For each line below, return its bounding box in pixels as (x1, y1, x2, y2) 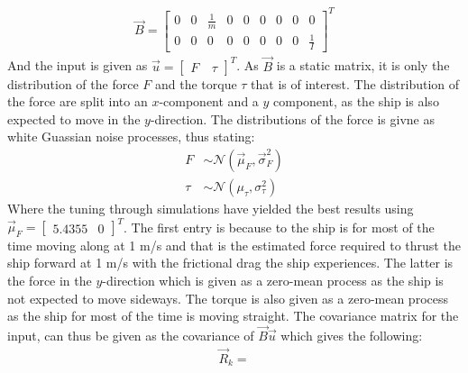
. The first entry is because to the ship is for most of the (123, 217, 435, 236)
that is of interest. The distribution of (251, 74, 460, 93)
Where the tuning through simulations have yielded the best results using (7, 198, 414, 217)
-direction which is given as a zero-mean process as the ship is (102, 271, 444, 290)
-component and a (159, 92, 259, 111)
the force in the (7, 271, 92, 290)
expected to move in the (7, 109, 141, 128)
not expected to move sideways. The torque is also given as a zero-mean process (7, 288, 448, 307)
